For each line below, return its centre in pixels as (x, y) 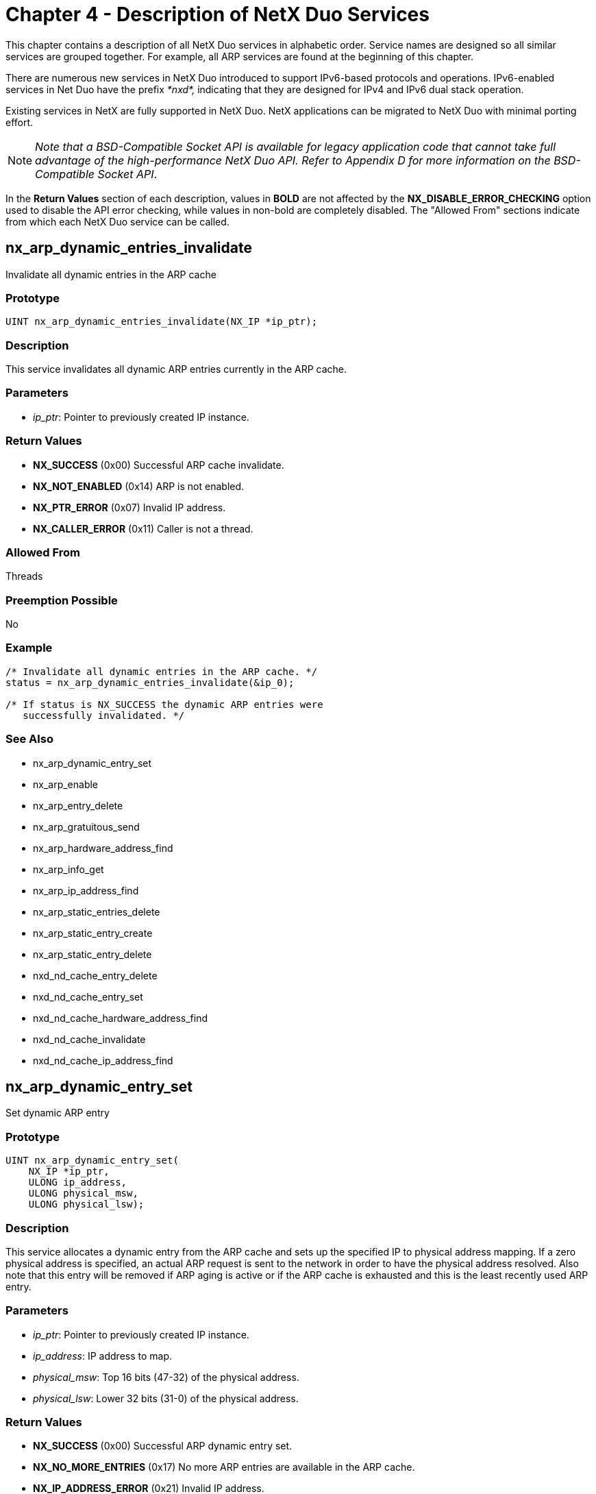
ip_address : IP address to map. (103, 1356)
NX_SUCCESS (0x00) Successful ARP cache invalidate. (159, 465)
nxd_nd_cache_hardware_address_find (120, 1018)
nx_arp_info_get (69, 869)
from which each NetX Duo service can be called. (117, 221)
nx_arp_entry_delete (78, 805)
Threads (24, 576)
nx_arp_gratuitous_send (86, 826)
